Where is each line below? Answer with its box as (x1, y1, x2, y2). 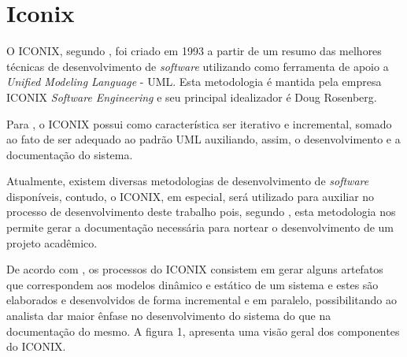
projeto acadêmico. (6, 234, 98, 251)
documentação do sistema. (6, 146, 133, 162)
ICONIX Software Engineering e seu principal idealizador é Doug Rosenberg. (6, 88, 377, 105)
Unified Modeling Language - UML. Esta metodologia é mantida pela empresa (6, 73, 382, 90)
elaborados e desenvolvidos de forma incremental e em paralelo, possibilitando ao (6, 292, 397, 308)
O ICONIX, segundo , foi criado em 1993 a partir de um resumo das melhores (6, 43, 382, 59)
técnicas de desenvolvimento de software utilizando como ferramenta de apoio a (6, 58, 389, 74)
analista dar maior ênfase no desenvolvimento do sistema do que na (6, 307, 331, 324)
